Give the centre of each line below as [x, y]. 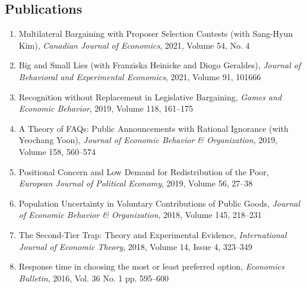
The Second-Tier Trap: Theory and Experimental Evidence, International [153, 234]
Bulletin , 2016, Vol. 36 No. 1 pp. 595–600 [94, 278]
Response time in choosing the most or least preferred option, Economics [151, 266]
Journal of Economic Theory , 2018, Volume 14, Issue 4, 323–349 [135, 246]
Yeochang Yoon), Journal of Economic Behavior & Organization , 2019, [148, 140]
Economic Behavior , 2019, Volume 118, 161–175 [106, 108]
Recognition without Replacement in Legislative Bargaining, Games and [150, 96]
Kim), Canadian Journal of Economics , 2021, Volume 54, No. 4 [134, 45]
